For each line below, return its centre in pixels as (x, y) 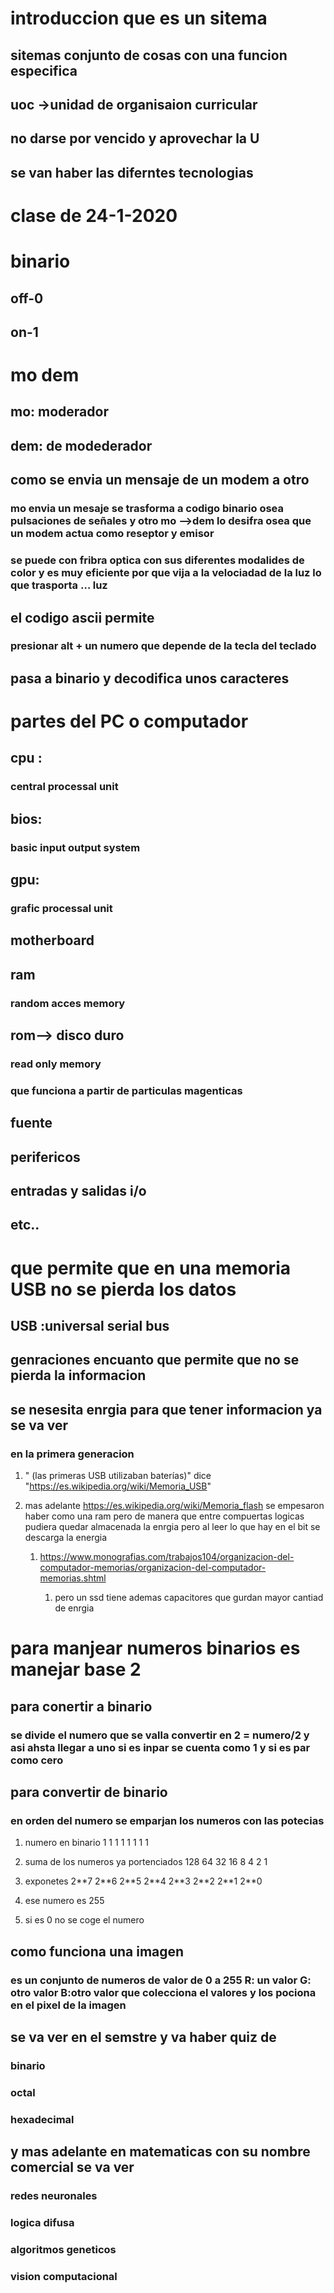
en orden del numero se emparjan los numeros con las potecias (167, 1820)
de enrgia (74, 1608)
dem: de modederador (81, 445)
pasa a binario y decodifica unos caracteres (150, 678)
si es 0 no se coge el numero (84, 1920)
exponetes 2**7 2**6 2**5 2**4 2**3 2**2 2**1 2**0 (143, 1881)
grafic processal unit (61, 908)
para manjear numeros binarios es (155, 1648)
